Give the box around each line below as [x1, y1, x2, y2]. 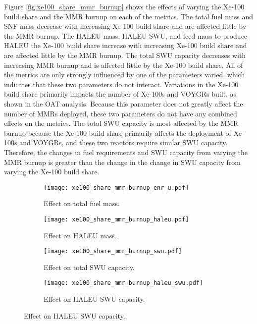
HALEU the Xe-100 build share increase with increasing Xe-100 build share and [4, 40, 247, 51]
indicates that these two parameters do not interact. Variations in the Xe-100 [4, 79, 239, 89]
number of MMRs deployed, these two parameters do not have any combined [4, 108, 237, 118]
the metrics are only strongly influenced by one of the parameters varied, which [4, 69, 245, 80]
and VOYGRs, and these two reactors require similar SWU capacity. [19, 137, 228, 148]
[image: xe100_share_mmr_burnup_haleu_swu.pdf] [44, 279, 204, 287]
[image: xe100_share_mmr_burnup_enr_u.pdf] [44, 184, 189, 191]
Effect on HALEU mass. [44, 230, 117, 240]
